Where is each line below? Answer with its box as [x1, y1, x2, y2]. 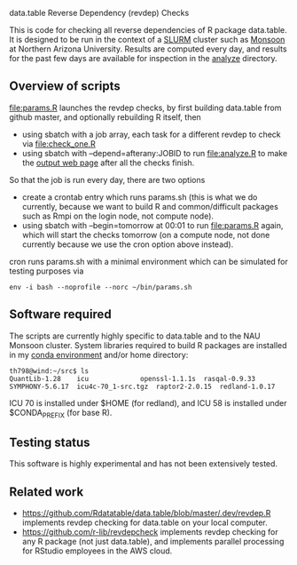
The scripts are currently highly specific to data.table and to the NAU [9, 330, 261, 341]
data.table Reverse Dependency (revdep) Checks [9, 8, 190, 18]
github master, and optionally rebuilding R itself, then [9, 111, 201, 123]
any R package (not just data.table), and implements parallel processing [21, 537, 285, 547]
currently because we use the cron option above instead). [21, 239, 234, 250]
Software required [9, 306, 113, 322]
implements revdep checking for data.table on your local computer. [21, 517, 268, 528]
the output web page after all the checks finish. [21, 157, 195, 168]
